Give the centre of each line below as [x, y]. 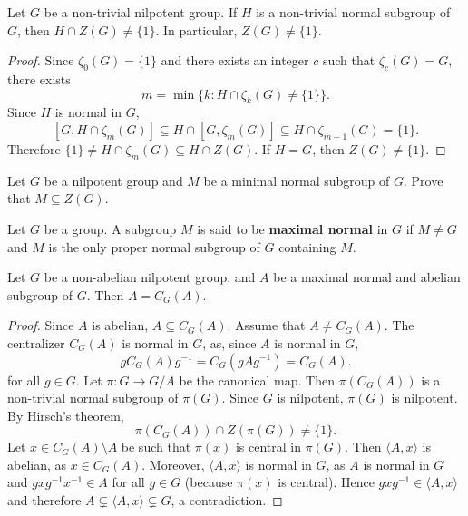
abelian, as [37, 464]
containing [307, 246]
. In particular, [196, 29]
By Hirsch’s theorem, [66, 415]
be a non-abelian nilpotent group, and [150, 277]
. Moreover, [173, 464]
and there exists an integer [235, 60]
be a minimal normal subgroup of [297, 180]
